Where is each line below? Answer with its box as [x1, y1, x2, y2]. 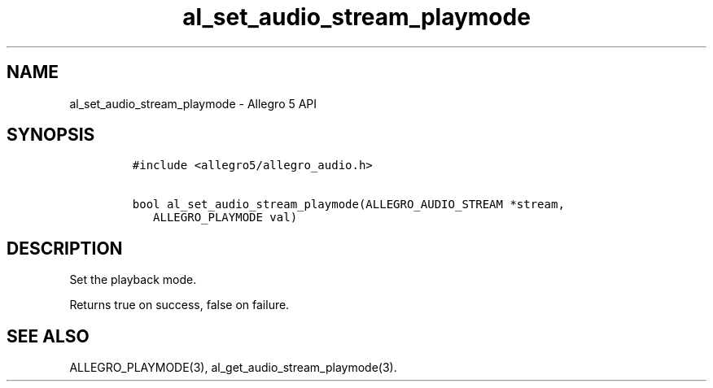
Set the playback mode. [69, 272, 197, 287]
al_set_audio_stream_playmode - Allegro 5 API [69, 96, 317, 111]
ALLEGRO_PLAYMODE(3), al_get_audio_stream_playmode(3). [69, 360, 397, 375]
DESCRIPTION [7, 238, 123, 259]
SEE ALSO [7, 325, 90, 347]
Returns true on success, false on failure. [69, 298, 290, 312]
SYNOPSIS [7, 124, 95, 146]
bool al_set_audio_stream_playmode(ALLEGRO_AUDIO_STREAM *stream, [132, 198, 565, 211]
